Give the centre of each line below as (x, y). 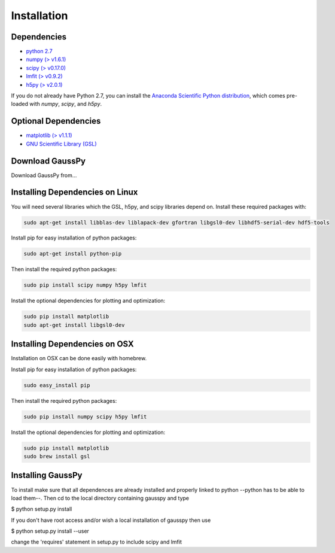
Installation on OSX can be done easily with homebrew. (79, 358)
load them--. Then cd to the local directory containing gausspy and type (100, 498)
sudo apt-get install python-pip (73, 254)
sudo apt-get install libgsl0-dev (74, 325)
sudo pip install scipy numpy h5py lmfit (85, 285)
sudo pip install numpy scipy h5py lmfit (85, 417)
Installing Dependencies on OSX (72, 344)
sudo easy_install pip (57, 385)
